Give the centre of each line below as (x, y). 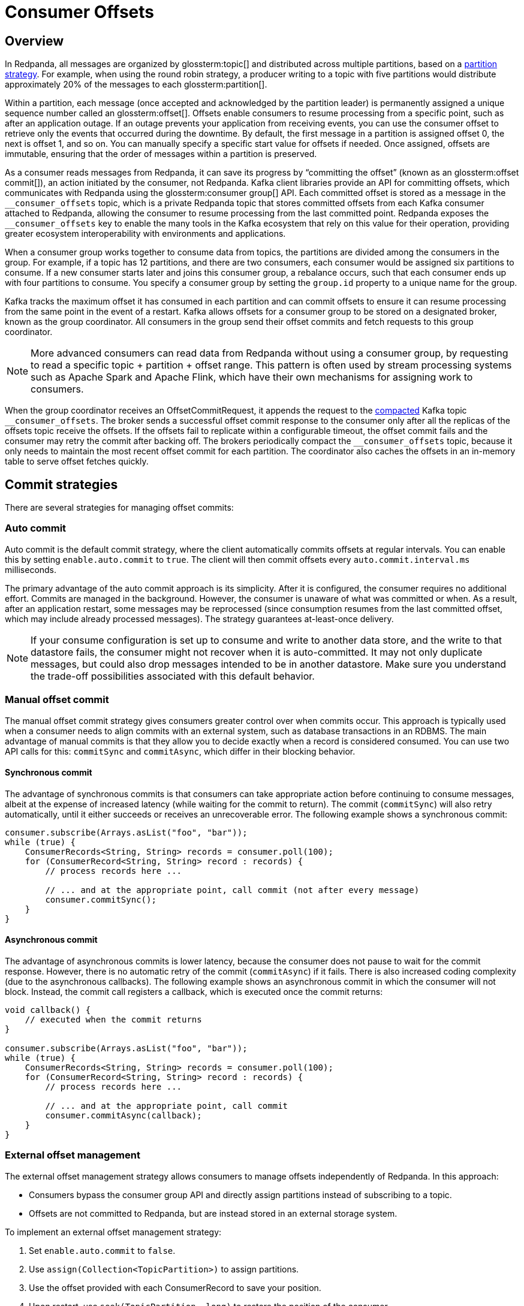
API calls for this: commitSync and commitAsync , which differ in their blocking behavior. (180, 751)
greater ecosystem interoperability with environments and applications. (145, 234)
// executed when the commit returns (113, 1019)
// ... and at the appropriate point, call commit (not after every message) (232, 890)
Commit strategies (61, 484)
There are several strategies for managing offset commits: (119, 508)
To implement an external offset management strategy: (113, 1232)
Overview (34, 41)
